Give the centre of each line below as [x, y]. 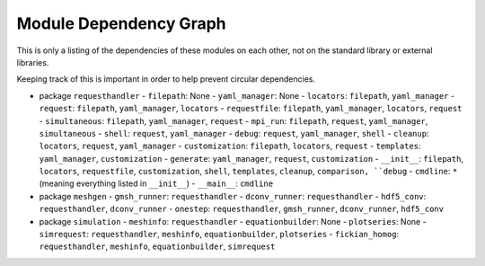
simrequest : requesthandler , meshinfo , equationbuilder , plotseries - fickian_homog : [219, 235]
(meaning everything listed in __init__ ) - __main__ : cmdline [156, 183]
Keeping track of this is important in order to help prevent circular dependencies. [166, 79]
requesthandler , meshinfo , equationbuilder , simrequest [157, 246]
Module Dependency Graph [121, 23]
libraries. [33, 62]
